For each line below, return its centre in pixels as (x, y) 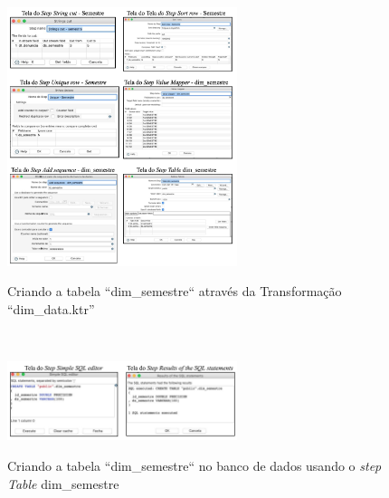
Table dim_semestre (63, 483)
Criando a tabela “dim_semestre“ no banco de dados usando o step (194, 466)
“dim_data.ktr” (51, 308)
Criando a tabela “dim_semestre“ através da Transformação (175, 291)
